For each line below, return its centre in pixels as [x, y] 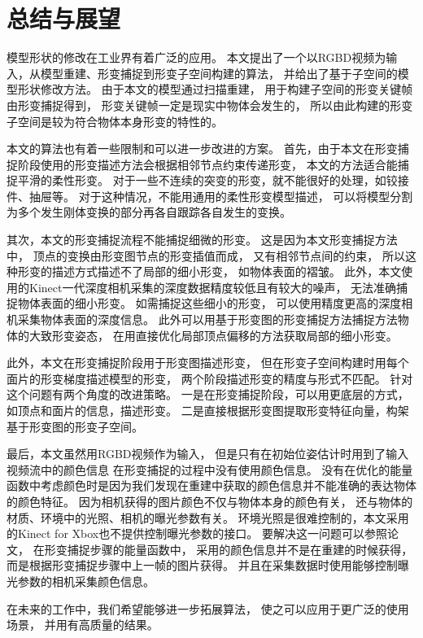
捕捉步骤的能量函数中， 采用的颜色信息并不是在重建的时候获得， [240, 549]
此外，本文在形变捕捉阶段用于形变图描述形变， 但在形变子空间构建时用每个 [208, 363]
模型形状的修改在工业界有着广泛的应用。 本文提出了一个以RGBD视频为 [196, 57]
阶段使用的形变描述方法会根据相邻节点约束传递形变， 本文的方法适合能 [207, 164]
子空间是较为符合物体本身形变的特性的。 [115, 121]
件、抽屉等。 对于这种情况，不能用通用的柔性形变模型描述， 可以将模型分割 [210, 196]
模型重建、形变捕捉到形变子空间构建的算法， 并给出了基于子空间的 [219, 73]
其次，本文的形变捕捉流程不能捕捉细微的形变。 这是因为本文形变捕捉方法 [202, 240]
